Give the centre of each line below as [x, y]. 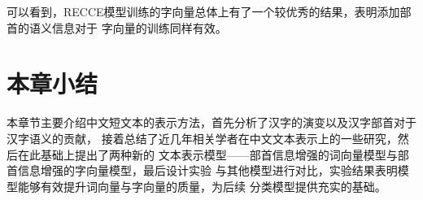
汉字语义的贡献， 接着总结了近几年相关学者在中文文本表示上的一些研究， [202, 138]
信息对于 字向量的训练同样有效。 [139, 27]
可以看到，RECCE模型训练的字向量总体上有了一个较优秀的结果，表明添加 [203, 11]
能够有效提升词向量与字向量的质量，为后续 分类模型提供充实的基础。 [202, 186]
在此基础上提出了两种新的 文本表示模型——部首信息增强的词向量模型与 [207, 154]
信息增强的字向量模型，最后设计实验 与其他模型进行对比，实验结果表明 [207, 170]
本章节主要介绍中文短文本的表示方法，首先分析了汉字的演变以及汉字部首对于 [211, 122]
